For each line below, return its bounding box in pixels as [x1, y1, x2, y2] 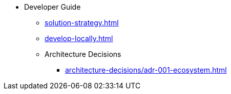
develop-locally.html [45, 34, 113, 43]
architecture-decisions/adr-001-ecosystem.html [65, 66, 227, 74]
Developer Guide [24, 3, 81, 11]
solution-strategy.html [45, 18, 119, 27]
